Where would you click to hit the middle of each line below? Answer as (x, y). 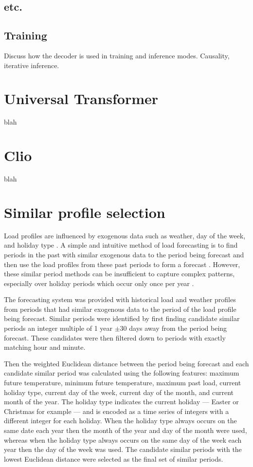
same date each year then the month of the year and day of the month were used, (126, 430)
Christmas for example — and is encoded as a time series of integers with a (117, 411)
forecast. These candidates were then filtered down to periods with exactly (115, 337)
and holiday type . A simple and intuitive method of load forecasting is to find (121, 245)
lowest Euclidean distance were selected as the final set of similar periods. (114, 458)
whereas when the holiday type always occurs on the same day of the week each (123, 440)
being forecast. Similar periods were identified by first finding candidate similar (122, 318)
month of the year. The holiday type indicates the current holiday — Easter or (121, 402)
